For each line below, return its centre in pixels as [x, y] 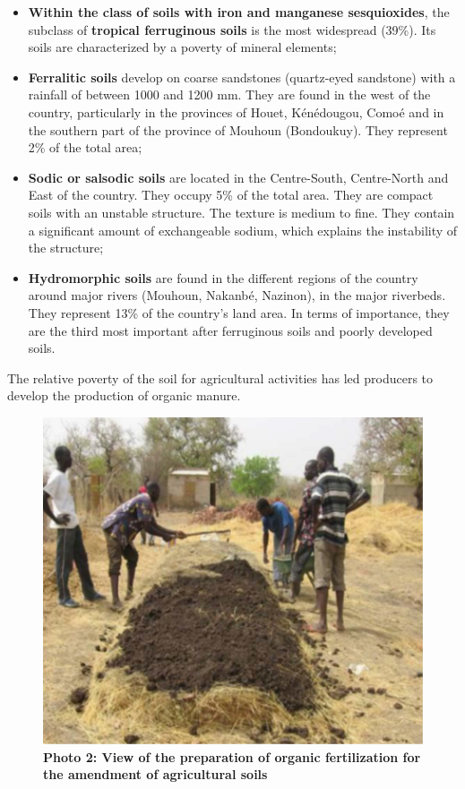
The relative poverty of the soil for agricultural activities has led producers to [220, 377]
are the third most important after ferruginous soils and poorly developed [230, 330]
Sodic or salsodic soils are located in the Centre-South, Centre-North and [238, 177]
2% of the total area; [85, 147]
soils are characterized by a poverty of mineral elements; [182, 47]
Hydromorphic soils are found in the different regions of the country [223, 277]
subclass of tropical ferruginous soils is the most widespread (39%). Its [232, 29]
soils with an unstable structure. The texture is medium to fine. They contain [241, 212]
